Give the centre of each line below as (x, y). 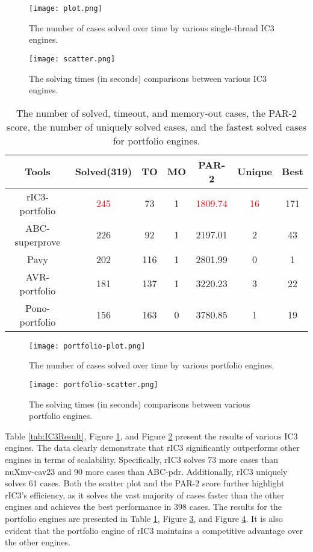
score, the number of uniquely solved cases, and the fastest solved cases (156, 126)
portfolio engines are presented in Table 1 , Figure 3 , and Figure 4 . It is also (144, 518)
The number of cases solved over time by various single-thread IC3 (152, 27)
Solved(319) (104, 172)
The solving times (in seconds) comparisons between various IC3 (148, 78)
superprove (38, 241)
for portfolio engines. (156, 140)
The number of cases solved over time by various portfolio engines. (152, 365)
